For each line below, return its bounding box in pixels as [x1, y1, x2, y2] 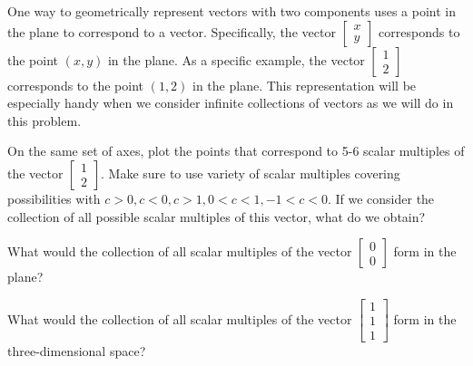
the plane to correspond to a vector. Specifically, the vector [7, 22, 336, 41]
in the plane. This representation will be [192, 75, 417, 94]
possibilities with [7, 188, 101, 207]
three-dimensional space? [7, 341, 146, 360]
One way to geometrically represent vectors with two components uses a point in [7, 2, 456, 20]
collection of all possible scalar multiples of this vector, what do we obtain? [7, 207, 426, 226]
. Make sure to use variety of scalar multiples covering [100, 163, 400, 182]
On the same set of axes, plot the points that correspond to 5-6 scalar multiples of [7, 141, 465, 160]
